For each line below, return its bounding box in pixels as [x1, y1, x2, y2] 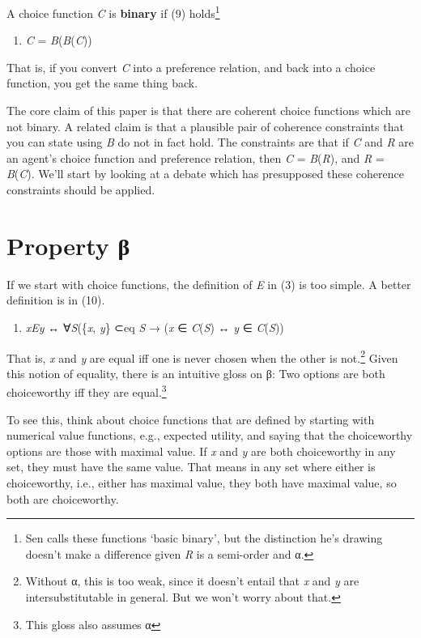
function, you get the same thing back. [6, 74, 198, 91]
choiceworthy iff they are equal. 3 [6, 381, 167, 400]
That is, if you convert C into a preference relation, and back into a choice [6, 58, 376, 75]
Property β [6, 228, 130, 262]
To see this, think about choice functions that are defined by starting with [6, 410, 375, 427]
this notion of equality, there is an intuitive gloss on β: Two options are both [6, 364, 385, 381]
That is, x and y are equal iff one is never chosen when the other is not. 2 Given [6, 347, 398, 366]
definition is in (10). [6, 291, 105, 308]
